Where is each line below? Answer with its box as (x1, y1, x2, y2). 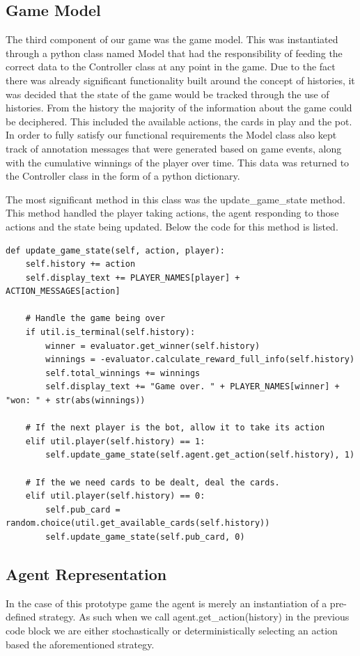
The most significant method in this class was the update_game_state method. (6, 192, 345, 206)
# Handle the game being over (25, 313, 166, 324)
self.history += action (25, 259, 136, 270)
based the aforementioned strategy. (6, 637, 155, 651)
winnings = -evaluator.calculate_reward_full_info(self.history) (45, 354, 355, 365)
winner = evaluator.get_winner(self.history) (45, 341, 260, 351)
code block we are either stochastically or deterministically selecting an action (6, 623, 338, 637)
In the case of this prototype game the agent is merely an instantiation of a (6, 595, 327, 610)
